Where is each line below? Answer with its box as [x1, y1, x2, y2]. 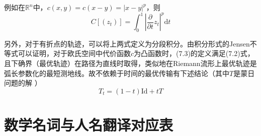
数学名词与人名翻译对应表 [4, 114, 173, 135]
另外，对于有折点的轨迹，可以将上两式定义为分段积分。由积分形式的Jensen [4, 38, 250, 48]
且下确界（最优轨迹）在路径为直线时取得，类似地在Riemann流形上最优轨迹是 [4, 58, 257, 68]
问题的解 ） [4, 77, 42, 88]
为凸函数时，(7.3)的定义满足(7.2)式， [134, 48, 254, 58]
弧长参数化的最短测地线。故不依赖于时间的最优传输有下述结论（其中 [4, 67, 229, 78]
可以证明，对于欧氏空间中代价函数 [18, 48, 131, 58]
